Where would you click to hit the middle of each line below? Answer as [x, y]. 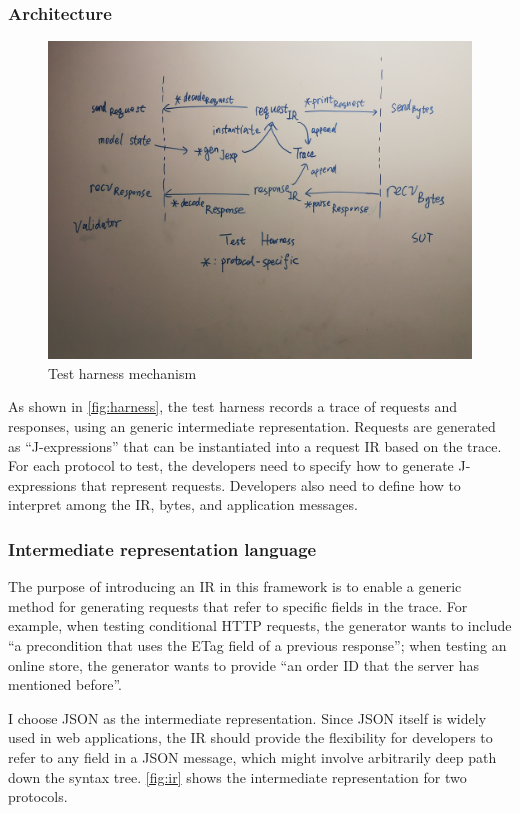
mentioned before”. [65, 684]
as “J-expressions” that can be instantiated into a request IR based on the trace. [255, 445]
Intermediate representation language [162, 548]
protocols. [38, 796]
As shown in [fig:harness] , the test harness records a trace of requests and [232, 406]
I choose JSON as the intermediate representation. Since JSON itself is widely [247, 717]
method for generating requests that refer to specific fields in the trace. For [238, 605]
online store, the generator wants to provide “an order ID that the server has [243, 664]
